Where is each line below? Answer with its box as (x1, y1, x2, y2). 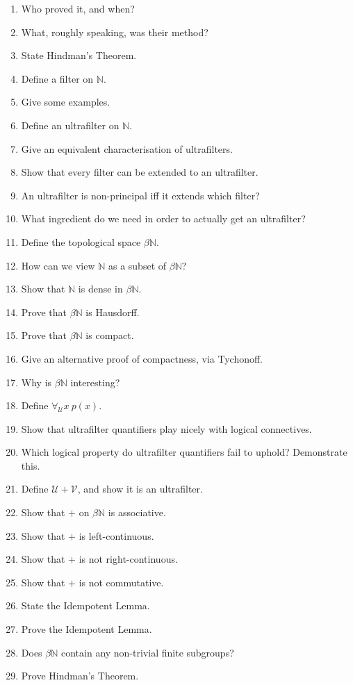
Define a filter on (21, 71, 94, 85)
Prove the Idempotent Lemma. (21, 622, 152, 636)
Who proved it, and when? (21, 1, 135, 15)
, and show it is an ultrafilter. (77, 481, 203, 496)
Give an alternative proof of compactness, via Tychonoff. (21, 351, 263, 365)
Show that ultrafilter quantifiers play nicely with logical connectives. (21, 421, 312, 436)
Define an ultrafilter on (21, 117, 120, 132)
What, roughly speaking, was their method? (21, 24, 208, 39)
